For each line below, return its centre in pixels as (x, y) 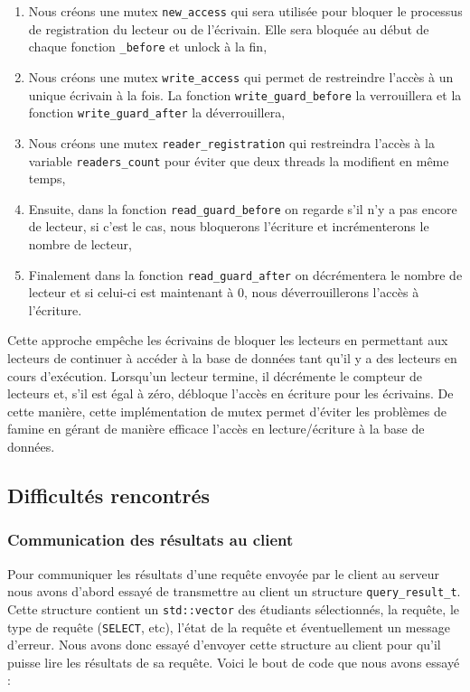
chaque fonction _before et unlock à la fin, (148, 47)
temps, (47, 178)
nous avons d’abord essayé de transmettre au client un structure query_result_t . (234, 591)
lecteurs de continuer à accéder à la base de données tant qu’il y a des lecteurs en (232, 358)
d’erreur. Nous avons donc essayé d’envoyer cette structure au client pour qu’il (224, 645)
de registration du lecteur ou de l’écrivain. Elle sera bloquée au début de (229, 28)
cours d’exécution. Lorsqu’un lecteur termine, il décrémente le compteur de (215, 375)
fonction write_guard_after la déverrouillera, (157, 112)
